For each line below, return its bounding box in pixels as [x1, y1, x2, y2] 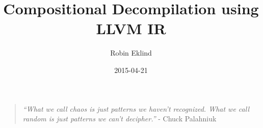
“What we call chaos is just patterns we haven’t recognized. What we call [22, 103, 249, 114]
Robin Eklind [110, 47, 152, 58]
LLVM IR [96, 18, 166, 39]
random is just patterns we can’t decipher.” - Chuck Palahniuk [22, 113, 217, 124]
